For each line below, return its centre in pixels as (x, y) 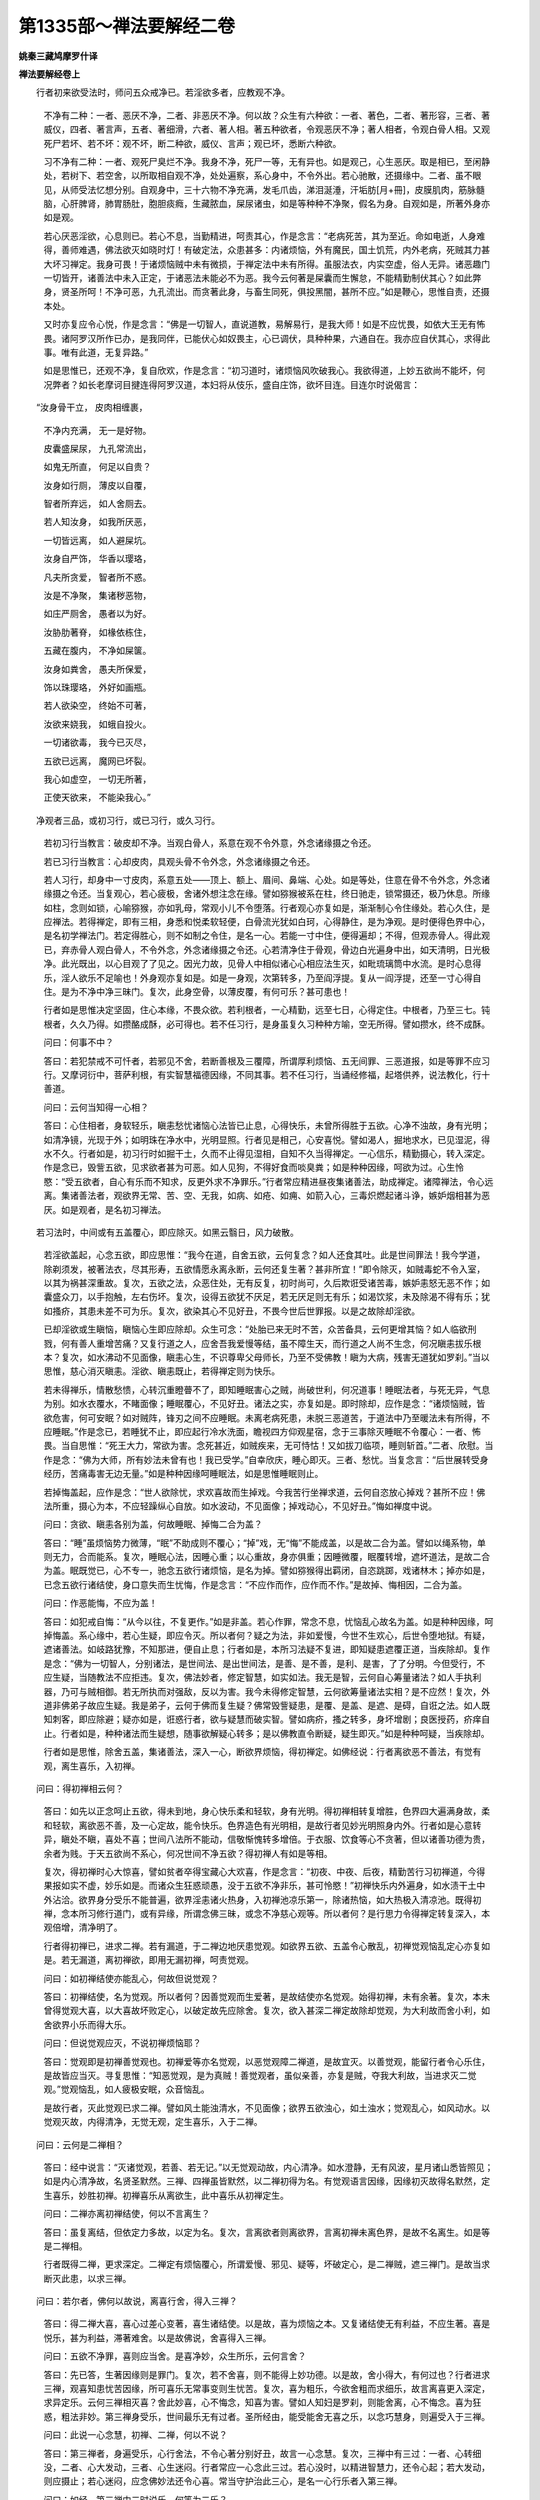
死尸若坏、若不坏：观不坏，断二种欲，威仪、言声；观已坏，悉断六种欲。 (192, 143)
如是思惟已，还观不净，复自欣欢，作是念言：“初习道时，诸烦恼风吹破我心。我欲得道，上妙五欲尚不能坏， (260, 371)
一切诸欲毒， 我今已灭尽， (97, 742)
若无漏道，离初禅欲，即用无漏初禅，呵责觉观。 (157, 1960)
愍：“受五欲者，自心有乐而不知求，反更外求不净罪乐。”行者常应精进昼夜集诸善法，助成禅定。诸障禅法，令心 (264, 1181)
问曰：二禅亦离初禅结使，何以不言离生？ (126, 2214)
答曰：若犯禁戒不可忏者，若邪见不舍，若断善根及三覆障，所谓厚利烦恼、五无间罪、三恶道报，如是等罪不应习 (266, 1061)
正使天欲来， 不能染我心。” (97, 797)
